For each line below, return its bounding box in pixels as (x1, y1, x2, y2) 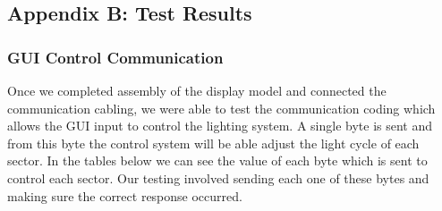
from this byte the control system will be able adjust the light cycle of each (7, 133, 420, 152)
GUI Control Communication (7, 46, 224, 68)
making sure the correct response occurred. (7, 186, 242, 205)
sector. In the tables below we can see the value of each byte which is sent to (7, 151, 428, 170)
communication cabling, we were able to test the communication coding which (7, 98, 436, 117)
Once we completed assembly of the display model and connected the (7, 81, 387, 99)
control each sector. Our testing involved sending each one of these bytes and (7, 168, 429, 187)
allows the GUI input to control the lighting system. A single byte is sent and (7, 116, 433, 135)
